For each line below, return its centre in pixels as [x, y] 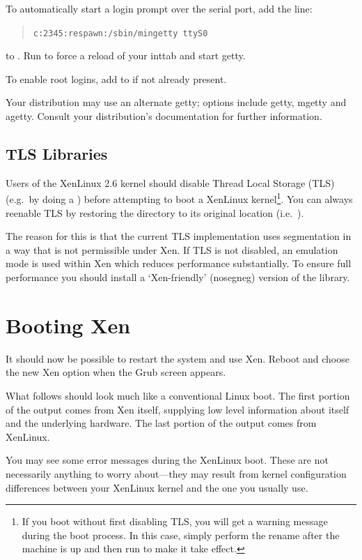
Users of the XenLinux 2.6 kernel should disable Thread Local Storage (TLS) [170, 182]
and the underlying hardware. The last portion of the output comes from [161, 423]
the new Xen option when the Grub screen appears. [116, 372]
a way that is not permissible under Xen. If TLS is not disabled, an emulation [172, 249]
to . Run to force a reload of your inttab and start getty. [126, 55]
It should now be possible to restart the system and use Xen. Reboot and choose [178, 358]
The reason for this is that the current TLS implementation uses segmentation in [179, 236]
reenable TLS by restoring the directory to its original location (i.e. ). [155, 212]
